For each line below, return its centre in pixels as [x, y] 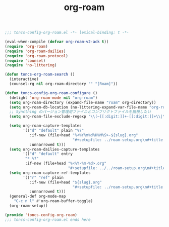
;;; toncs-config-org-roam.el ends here [48, 219]
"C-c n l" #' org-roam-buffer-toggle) [53, 201]
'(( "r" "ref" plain [43, 177]
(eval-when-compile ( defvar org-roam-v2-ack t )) [57, 42]
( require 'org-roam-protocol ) [37, 56]
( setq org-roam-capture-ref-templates [50, 173]
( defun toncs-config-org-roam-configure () [51, 93]
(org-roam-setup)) [29, 206]
